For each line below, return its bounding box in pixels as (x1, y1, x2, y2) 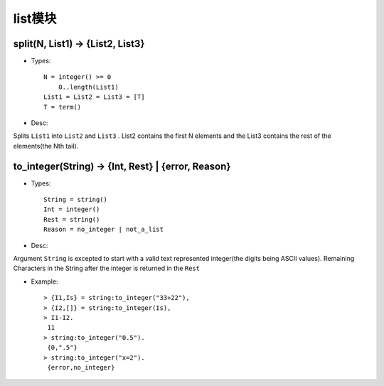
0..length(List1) (58, 82, 119, 91)
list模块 (13, 11, 57, 26)
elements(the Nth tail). (13, 141, 79, 150)
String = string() (43, 195, 108, 204)
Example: (31, 277, 58, 286)
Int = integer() (43, 205, 100, 213)
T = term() (43, 103, 82, 111)
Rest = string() (43, 215, 100, 223)
